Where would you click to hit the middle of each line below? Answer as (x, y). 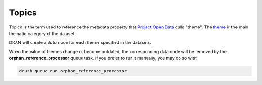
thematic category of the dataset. (42, 33)
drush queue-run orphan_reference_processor (73, 71)
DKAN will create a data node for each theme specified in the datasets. (80, 42)
